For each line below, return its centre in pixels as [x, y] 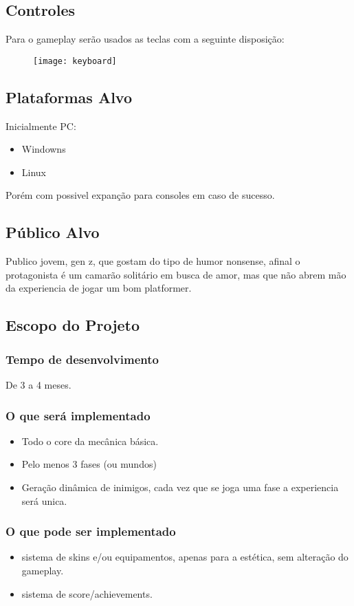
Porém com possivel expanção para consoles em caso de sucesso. [140, 195]
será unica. [44, 500]
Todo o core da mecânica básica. [90, 441]
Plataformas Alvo [69, 97]
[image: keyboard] [75, 61]
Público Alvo [53, 232]
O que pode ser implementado [91, 531]
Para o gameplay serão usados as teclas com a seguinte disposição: [145, 39]
